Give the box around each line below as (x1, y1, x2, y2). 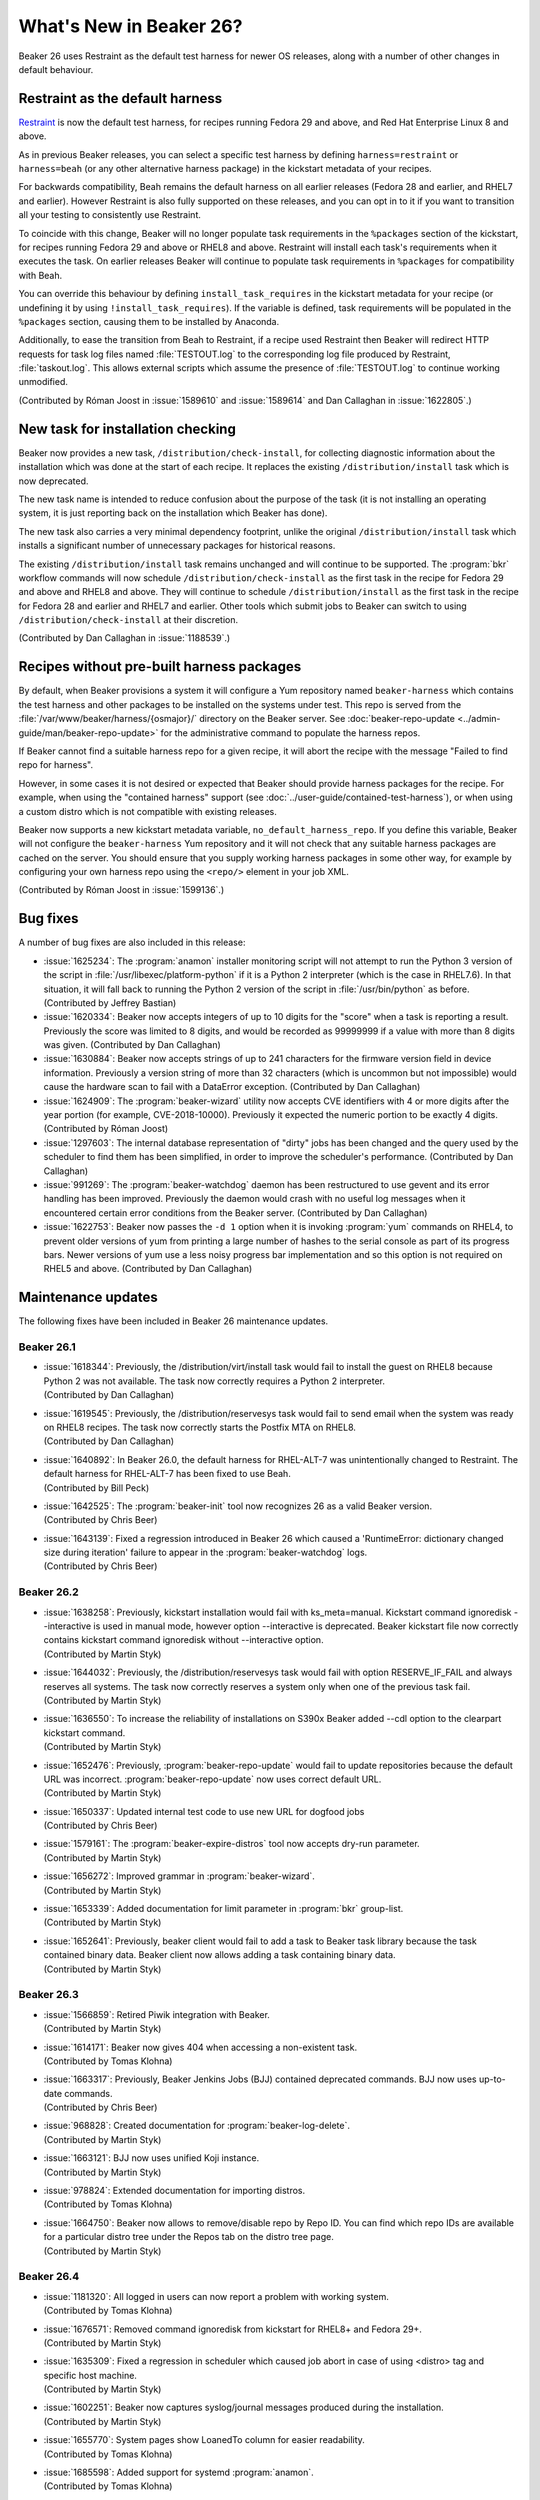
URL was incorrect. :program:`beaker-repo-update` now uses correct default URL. (43, 1773, 382, 1785)
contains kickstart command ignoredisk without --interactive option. (43, 1634, 324, 1646)
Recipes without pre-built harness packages (18, 658, 302, 675)
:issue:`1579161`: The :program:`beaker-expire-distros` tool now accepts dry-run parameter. (43, 1838, 420, 1850)
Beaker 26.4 (18, 2270, 80, 2284)
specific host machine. (43, 2369, 137, 2381)
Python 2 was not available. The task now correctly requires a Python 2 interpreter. (43, 1375, 385, 1387)
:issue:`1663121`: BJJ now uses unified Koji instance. (43, 2152, 260, 2164)
